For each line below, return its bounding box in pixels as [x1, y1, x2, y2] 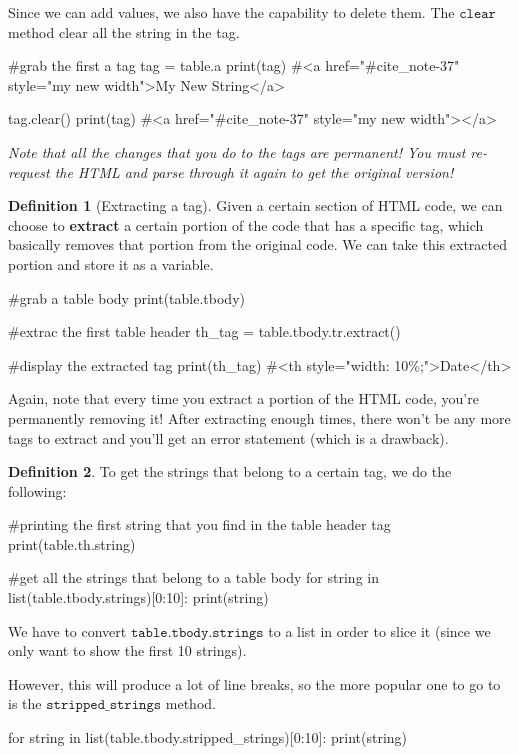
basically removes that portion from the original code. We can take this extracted [8, 234, 507, 255]
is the [8, 693, 42, 714]
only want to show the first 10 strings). [8, 640, 247, 661]
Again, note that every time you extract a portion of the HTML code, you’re [8, 388, 479, 409]
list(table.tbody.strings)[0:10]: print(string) [8, 587, 269, 608]
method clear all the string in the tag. [8, 21, 240, 42]
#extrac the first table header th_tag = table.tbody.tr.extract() [8, 321, 401, 342]
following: [8, 480, 67, 501]
